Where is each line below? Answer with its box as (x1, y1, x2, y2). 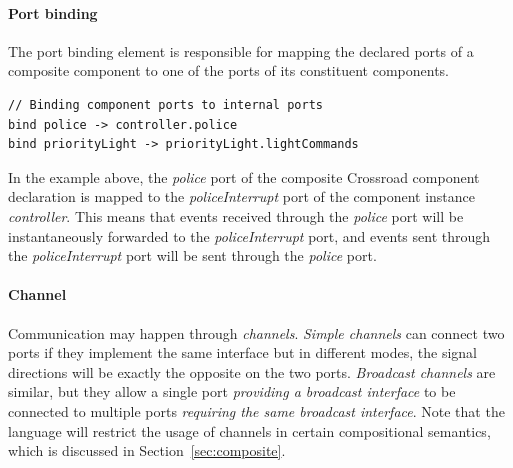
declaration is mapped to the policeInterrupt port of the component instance (8, 186, 475, 207)
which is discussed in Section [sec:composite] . (8, 440, 286, 461)
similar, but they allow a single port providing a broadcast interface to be (8, 381, 456, 402)
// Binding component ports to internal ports (8, 97, 323, 112)
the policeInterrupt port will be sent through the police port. (8, 245, 377, 266)
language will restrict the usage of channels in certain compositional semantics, (8, 420, 491, 441)
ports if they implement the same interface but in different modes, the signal (8, 342, 478, 363)
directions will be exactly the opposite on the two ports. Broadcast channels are (8, 361, 496, 382)
